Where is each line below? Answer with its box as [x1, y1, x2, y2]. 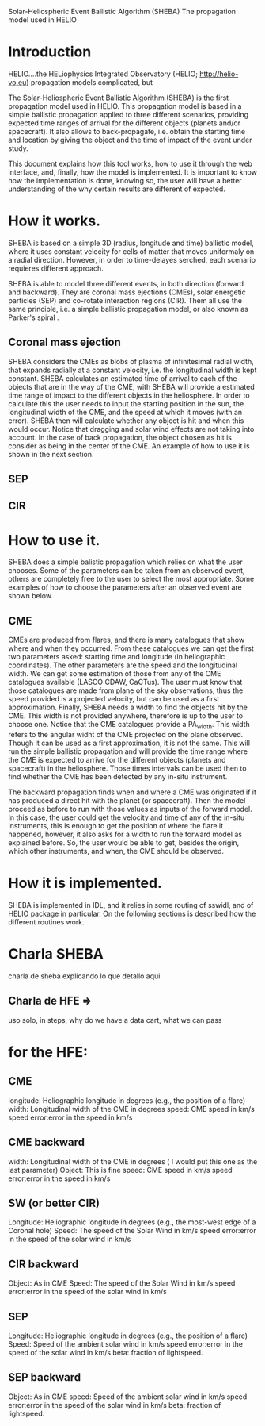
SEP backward [8, 1370, 81, 1384]
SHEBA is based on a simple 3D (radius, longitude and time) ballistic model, [8, 238, 255, 248]
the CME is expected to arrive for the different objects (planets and [8, 755, 226, 765]
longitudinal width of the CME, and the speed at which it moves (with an [8, 407, 243, 417]
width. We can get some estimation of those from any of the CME [8, 669, 221, 678]
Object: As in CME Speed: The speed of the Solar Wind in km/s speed [8, 1278, 236, 1288]
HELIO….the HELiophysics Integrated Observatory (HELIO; [8, 69, 198, 79]
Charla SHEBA [8, 945, 104, 963]
